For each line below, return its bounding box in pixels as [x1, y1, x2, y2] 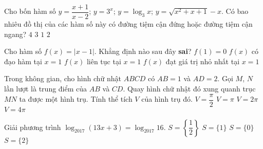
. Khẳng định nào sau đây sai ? [94, 46, 192, 57]
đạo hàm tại [4, 55, 42, 66]
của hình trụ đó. [141, 94, 193, 104]
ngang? [4, 28, 27, 39]
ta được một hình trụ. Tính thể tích [19, 94, 133, 104]
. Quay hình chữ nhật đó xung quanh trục [123, 83, 256, 94]
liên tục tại [86, 55, 121, 66]
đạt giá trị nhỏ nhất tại [165, 55, 240, 66]
